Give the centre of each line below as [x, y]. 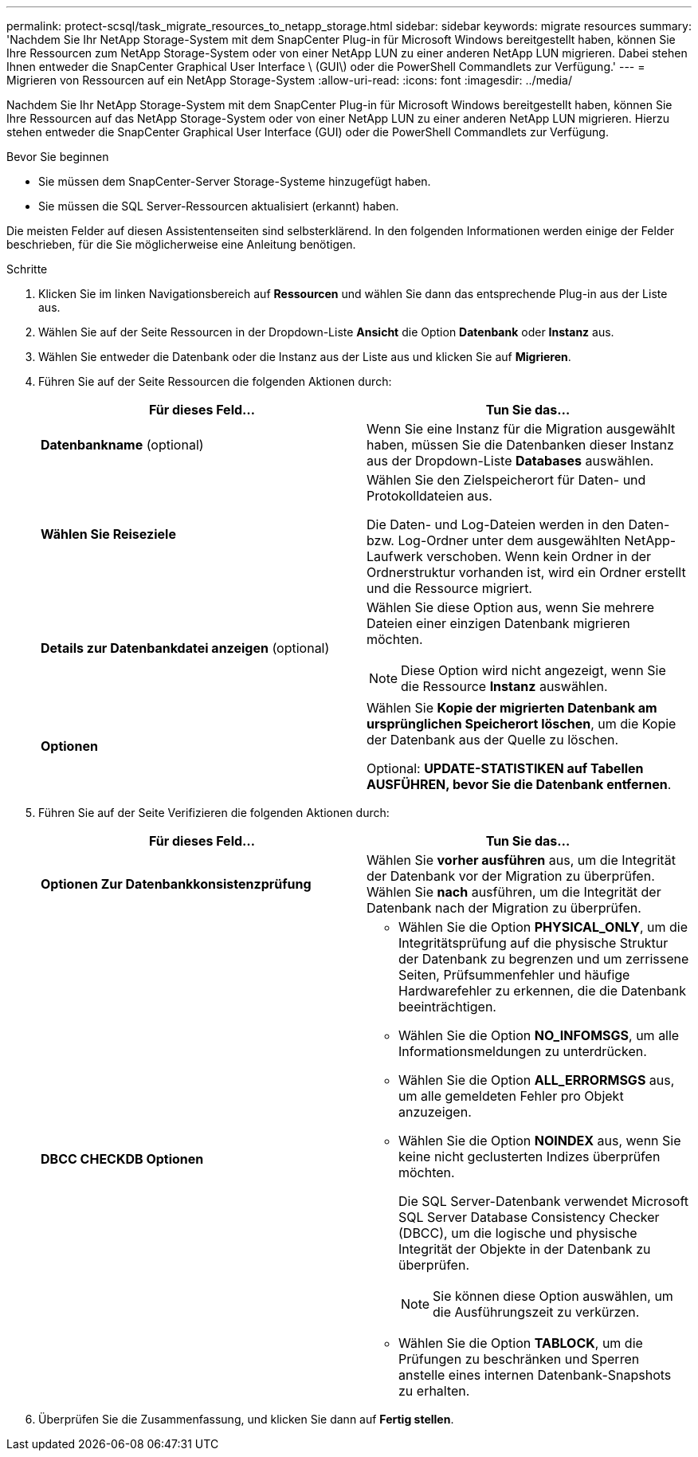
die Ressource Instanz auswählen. [504, 686]
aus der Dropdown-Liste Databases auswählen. [510, 461]
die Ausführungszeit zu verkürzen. [536, 1312]
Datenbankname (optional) [122, 445]
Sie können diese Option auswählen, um [553, 1296]
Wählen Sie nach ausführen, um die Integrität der [514, 892]
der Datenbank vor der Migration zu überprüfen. [511, 876]
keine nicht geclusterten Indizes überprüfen [529, 1157]
